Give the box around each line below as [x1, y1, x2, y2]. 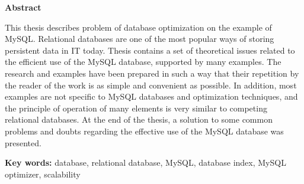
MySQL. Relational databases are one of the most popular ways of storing [5, 32, 274, 45]
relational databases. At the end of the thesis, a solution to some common [5, 113, 273, 126]
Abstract [5, 1, 41, 13]
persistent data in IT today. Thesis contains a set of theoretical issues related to [5, 44, 295, 56]
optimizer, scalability [5, 167, 81, 180]
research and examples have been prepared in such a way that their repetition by [5, 67, 299, 79]
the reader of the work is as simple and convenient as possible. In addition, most [5, 78, 297, 91]
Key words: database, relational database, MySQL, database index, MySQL [5, 156, 286, 169]
